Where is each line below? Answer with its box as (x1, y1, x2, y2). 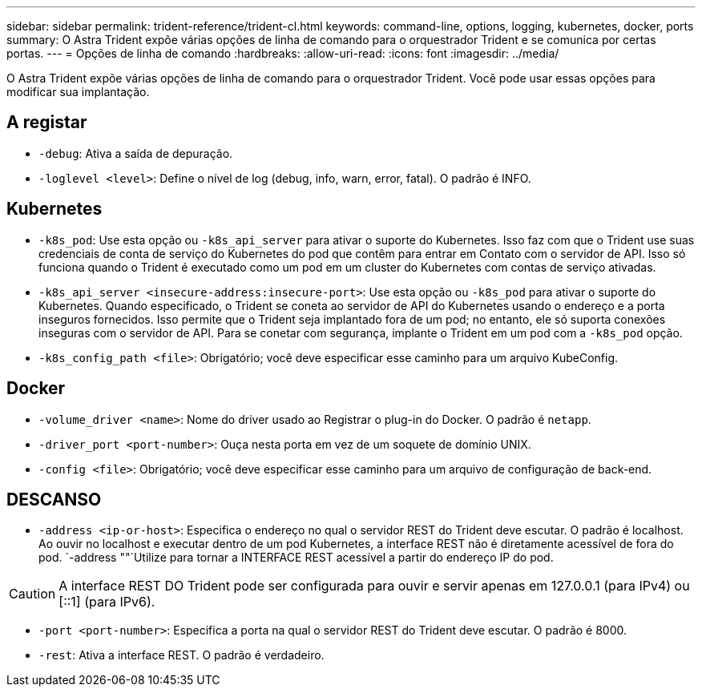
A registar (6, 112, 87, 133)
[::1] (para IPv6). (58, 594, 155, 610)
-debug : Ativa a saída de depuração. (38, 146, 233, 160)
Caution (9, 586, 56, 602)
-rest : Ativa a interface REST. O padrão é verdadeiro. (38, 648, 325, 663)
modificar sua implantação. (6, 85, 150, 99)
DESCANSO (6, 489, 102, 510)
